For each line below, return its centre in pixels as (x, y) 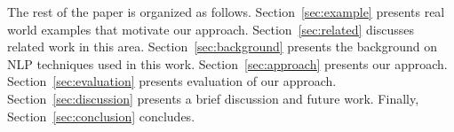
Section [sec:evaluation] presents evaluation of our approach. (172, 81)
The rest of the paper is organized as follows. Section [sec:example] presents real (226, 12)
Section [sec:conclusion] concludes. (101, 116)
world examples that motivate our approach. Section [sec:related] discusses (211, 29)
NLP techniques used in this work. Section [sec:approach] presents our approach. (227, 63)
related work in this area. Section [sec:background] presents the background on (222, 47)
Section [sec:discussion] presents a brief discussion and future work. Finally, (213, 98)
